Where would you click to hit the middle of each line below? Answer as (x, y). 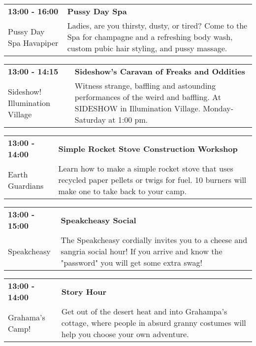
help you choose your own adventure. (125, 334)
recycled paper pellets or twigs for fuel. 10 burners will (152, 180)
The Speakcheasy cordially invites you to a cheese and (154, 240)
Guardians (26, 185)
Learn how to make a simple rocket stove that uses (146, 168)
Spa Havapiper (33, 42)
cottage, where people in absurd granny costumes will (154, 323)
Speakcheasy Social (98, 220)
